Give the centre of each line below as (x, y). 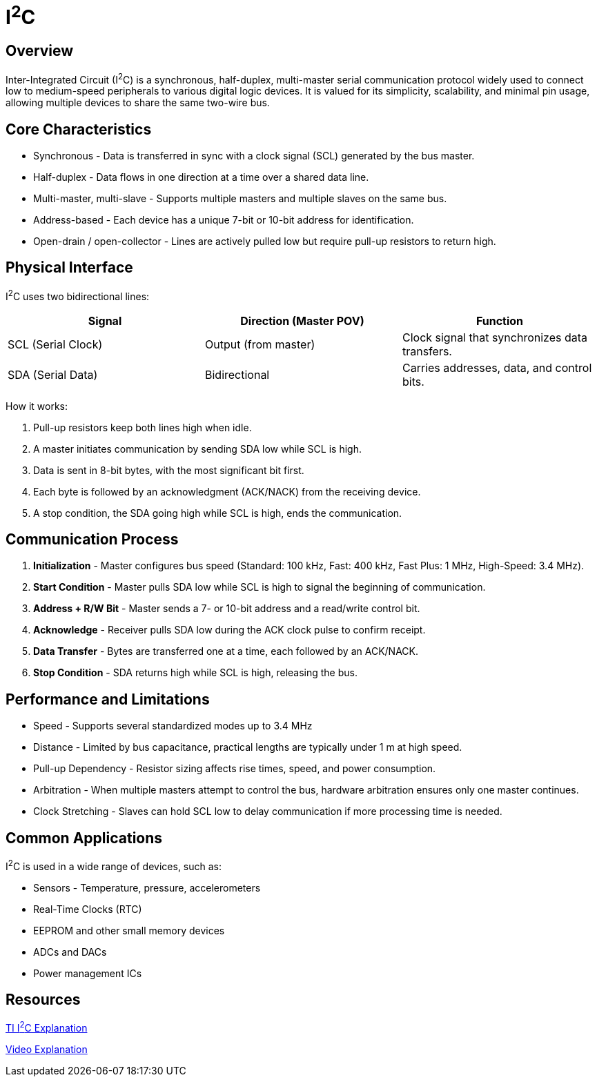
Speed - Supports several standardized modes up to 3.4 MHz (173, 726)
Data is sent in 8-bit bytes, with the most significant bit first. (169, 470)
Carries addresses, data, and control (497, 367)
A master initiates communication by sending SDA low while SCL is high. (197, 449)
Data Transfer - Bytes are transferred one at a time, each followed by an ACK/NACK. (226, 651)
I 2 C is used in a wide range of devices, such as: (114, 865)
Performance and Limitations (108, 699)
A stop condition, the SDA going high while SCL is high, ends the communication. (218, 513)
